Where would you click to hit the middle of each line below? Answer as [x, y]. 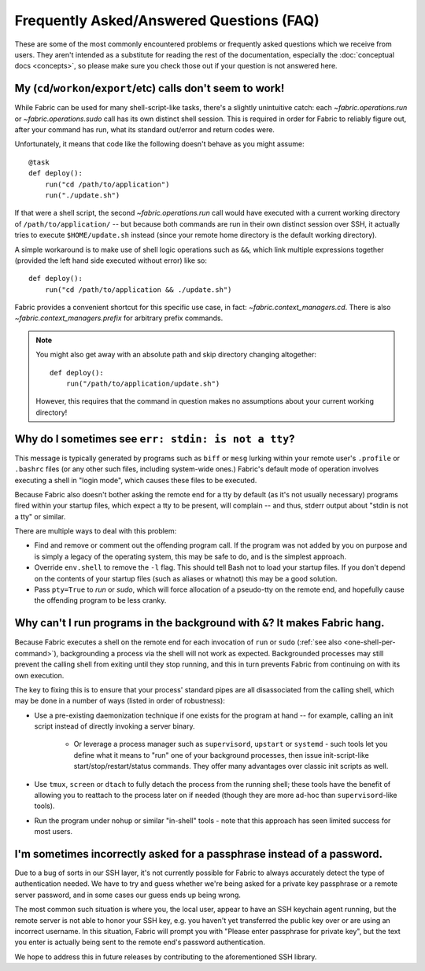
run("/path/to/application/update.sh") [143, 384]
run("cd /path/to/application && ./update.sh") [138, 290]
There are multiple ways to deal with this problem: [96, 531]
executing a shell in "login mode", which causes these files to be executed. [136, 480]
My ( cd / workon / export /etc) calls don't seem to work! [150, 89]
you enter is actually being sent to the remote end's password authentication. [140, 942]
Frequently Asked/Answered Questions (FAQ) [167, 20]
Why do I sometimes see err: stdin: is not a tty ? [155, 439]
